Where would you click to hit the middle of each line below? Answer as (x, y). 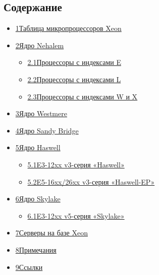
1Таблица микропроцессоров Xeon (68, 28)
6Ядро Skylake (38, 199)
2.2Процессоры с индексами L (74, 79)
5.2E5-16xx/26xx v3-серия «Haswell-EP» (91, 181)
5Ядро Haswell (38, 147)
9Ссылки (29, 267)
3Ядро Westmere (41, 113)
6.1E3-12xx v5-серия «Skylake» (76, 215)
